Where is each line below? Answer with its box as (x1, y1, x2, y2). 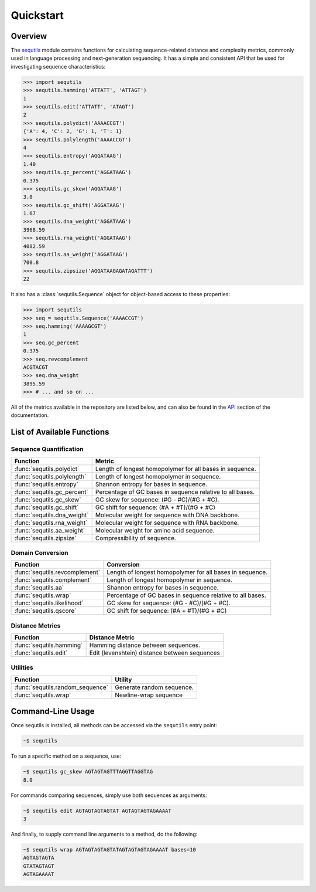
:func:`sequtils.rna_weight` (14, 518, 88, 527)
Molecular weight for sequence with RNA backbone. (95, 518, 239, 527)
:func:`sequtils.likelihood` (14, 599, 84, 607)
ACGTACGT (23, 364, 49, 371)
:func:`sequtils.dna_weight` (14, 511, 89, 519)
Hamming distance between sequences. (89, 641, 201, 649)
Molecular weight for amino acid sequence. (95, 526, 215, 534)
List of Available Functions (11, 427, 109, 437)
